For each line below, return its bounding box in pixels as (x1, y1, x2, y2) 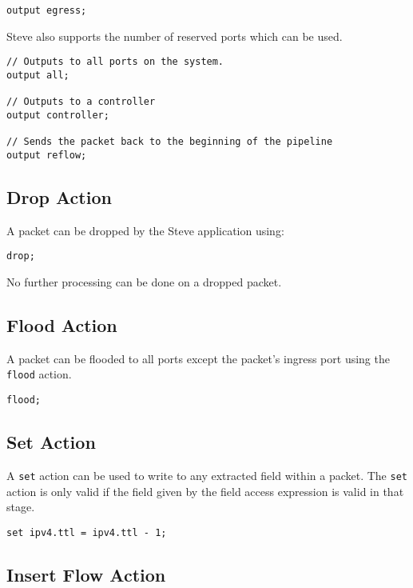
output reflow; (6, 149, 87, 161)
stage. (6, 498, 35, 515)
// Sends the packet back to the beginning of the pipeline (6, 136, 333, 148)
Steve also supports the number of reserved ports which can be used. (6, 27, 343, 44)
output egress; (6, 5, 87, 16)
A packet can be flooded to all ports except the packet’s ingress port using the (6, 350, 390, 366)
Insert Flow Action (6, 562, 166, 586)
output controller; (6, 109, 109, 121)
